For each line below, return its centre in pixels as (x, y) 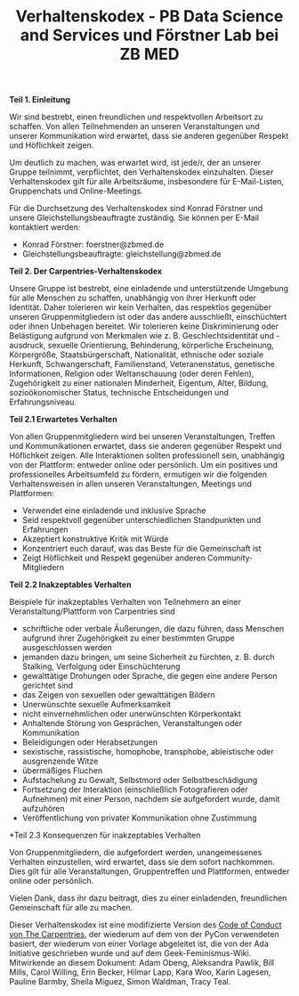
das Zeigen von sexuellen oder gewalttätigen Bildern (118, 695)
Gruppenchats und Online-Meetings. (77, 191)
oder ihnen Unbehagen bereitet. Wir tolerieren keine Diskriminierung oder (144, 326)
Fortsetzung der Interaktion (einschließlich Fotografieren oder (135, 789)
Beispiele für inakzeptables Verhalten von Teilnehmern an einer (125, 602)
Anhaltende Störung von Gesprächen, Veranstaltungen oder (132, 723)
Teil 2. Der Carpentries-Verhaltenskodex (86, 271)
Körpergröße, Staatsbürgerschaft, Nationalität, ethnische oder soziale (137, 355)
